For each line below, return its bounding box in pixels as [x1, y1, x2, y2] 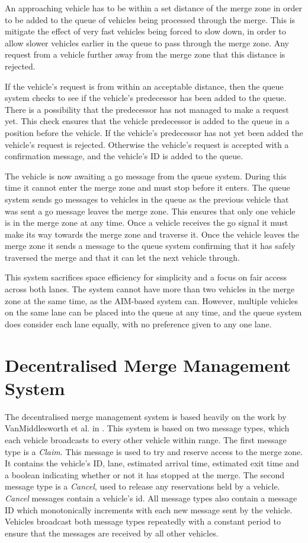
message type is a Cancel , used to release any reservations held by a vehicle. [5, 480, 280, 493]
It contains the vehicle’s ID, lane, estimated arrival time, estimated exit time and [5, 457, 299, 469]
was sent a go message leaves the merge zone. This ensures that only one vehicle [5, 204, 296, 217]
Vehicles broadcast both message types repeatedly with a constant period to [5, 515, 281, 528]
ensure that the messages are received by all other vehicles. [5, 526, 219, 539]
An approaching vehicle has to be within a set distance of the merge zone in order [5, 2, 303, 14]
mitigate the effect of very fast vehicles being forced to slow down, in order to [5, 25, 286, 37]
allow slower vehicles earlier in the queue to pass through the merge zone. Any [5, 36, 289, 49]
